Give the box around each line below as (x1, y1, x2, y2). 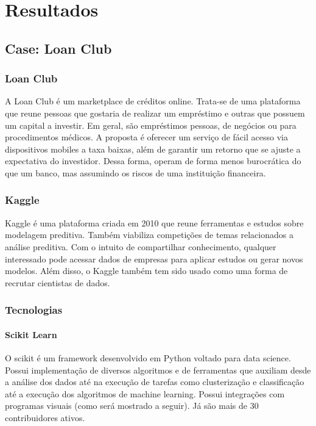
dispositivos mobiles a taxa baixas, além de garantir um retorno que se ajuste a (5, 142, 301, 155)
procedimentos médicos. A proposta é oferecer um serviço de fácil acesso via (5, 131, 288, 143)
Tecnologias (5, 302, 63, 317)
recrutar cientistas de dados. (5, 276, 110, 289)
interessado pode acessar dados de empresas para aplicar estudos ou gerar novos (5, 252, 303, 265)
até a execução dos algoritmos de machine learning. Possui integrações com (5, 387, 285, 400)
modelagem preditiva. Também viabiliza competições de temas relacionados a (5, 228, 293, 241)
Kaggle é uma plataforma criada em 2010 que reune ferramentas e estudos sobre (5, 216, 304, 229)
